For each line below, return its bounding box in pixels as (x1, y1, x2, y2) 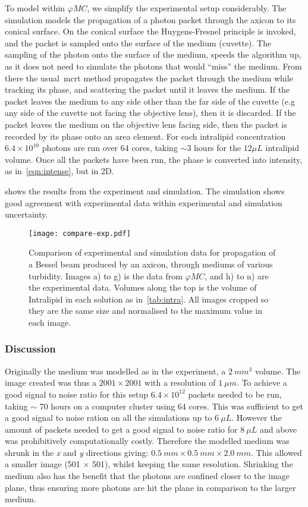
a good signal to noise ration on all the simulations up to (5, 411, 212, 424)
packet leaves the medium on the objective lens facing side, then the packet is (5, 118, 287, 130)
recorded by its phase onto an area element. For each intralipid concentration (5, 130, 286, 142)
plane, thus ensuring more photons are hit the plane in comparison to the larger (5, 481, 296, 493)
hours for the (194, 141, 241, 154)
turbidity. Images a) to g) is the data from (29, 269, 183, 282)
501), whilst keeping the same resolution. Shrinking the (92, 458, 293, 470)
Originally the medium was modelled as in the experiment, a (5, 364, 226, 377)
